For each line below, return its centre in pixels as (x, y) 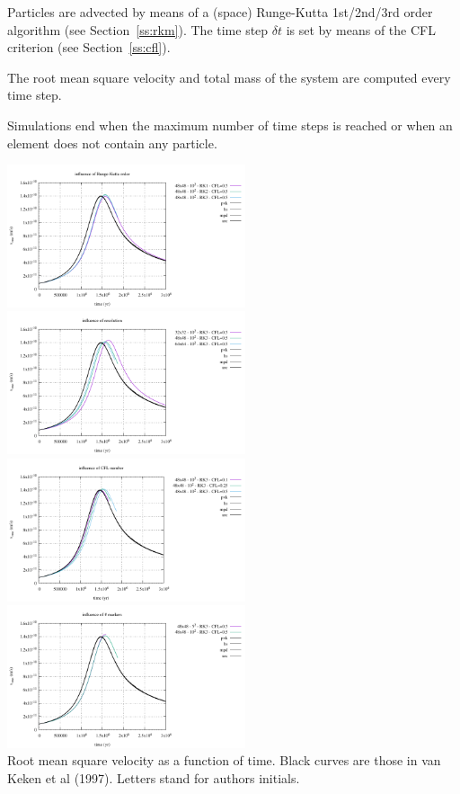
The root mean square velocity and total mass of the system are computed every (229, 77)
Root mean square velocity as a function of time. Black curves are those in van (224, 760)
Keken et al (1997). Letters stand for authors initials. (154, 778)
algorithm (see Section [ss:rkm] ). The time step (138, 29)
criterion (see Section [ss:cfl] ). (89, 47)
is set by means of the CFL (361, 29)
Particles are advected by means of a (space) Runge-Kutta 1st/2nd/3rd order (220, 12)
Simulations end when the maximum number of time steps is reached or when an (230, 125)
